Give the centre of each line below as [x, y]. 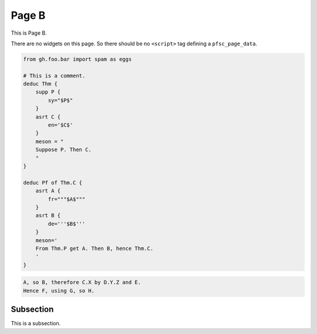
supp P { [48, 92]
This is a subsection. [36, 323]
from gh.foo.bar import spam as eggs [77, 59]
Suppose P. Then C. [64, 150]
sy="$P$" [60, 100]
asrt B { [48, 216]
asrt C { [48, 117]
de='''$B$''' [67, 224]
